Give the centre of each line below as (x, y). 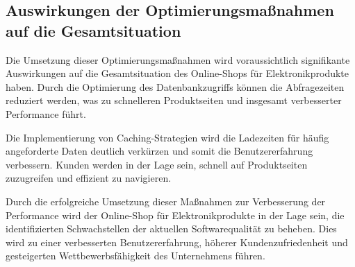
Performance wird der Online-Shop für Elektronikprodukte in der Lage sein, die (175, 215)
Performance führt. (46, 113)
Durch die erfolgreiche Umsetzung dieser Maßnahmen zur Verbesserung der (166, 201)
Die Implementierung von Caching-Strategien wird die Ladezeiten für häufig (167, 137)
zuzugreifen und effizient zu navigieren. (89, 178)
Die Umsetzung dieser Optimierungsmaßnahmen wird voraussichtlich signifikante (178, 59)
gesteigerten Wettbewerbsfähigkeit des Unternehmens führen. (135, 256)
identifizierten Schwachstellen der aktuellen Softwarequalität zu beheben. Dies (171, 229)
